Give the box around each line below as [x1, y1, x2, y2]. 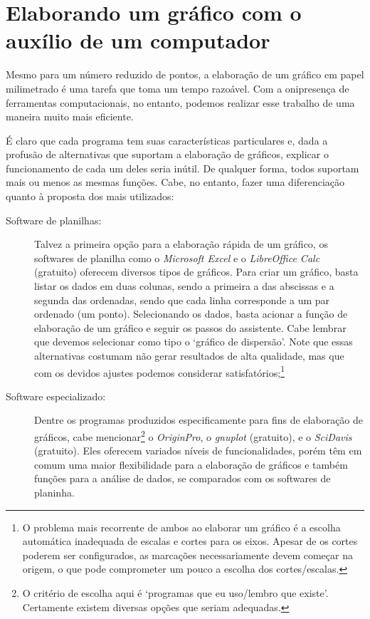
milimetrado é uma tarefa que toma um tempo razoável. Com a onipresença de [6, 80, 349, 95]
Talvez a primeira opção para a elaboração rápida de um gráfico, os [34, 236, 328, 251]
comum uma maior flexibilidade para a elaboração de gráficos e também [34, 457, 348, 472]
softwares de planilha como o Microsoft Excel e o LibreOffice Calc [34, 250, 320, 265]
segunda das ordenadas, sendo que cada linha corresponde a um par [34, 292, 330, 307]
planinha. [34, 485, 75, 500]
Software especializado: [6, 388, 106, 403]
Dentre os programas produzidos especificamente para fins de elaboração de [34, 412, 364, 427]
